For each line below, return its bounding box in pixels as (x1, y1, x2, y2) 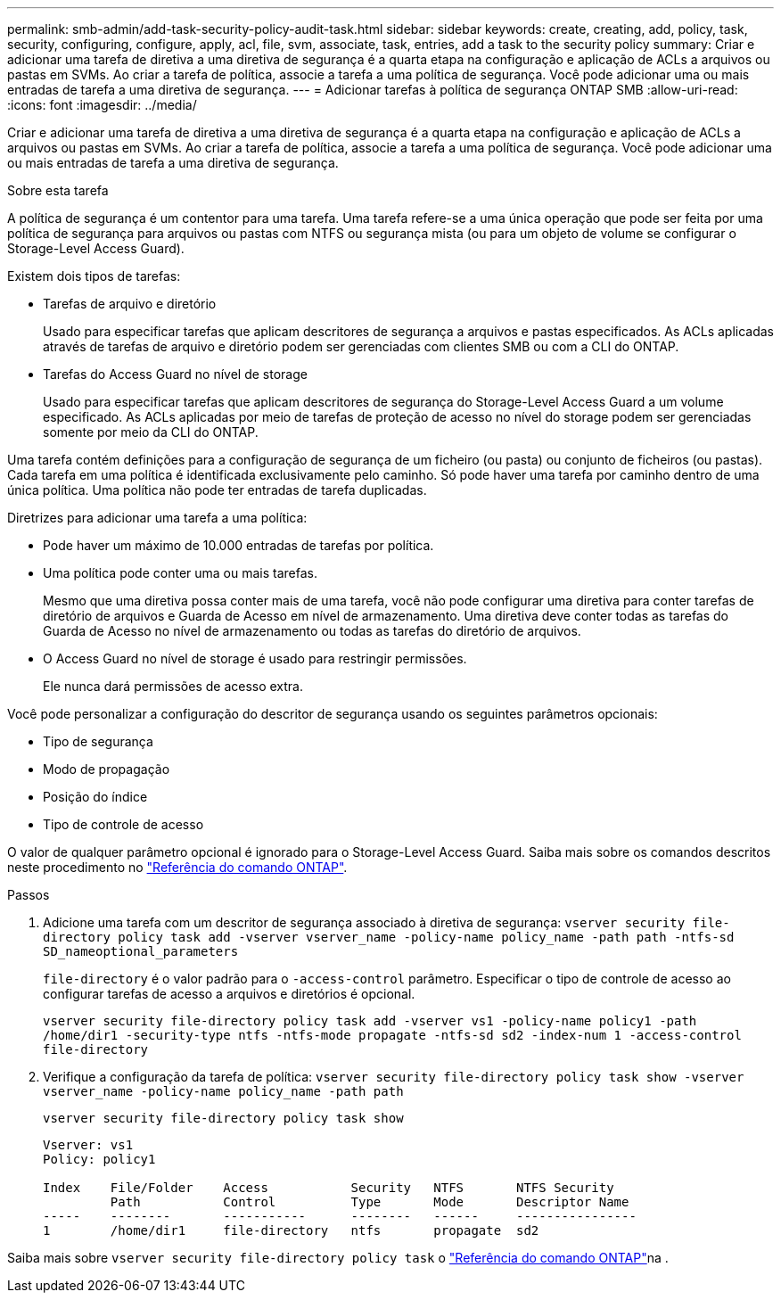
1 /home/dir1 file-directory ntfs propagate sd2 (43, 1223, 539, 1238)
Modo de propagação (43, 761, 170, 777)
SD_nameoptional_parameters (43, 944, 239, 959)
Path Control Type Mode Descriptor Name (110, 1195, 629, 1209)
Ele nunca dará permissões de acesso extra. (43, 679, 304, 694)
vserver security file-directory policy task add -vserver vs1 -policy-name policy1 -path (43, 1014, 697, 1028)
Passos (7, 887, 50, 902)
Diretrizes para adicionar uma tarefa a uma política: (7, 510, 308, 525)
